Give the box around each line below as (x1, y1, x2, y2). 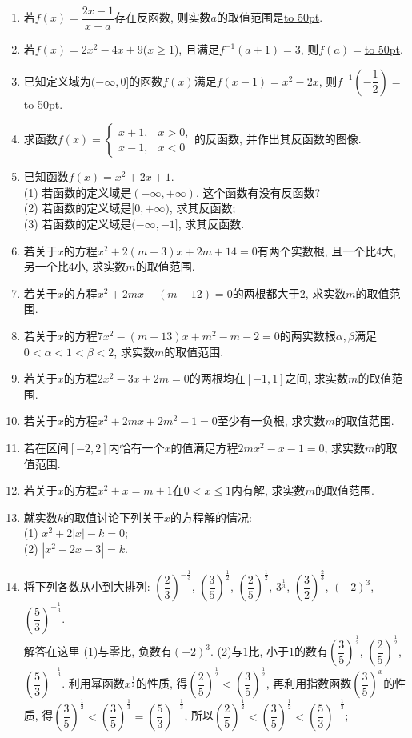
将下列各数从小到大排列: (23, 578, 150, 595)
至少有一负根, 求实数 (217, 412, 326, 429)
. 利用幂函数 (62, 675, 125, 692)
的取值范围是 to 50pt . (216, 9, 323, 26)
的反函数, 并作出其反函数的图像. (194, 130, 362, 147)
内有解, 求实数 (231, 482, 306, 499)
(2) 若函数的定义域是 (23, 199, 132, 216)
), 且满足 (174, 41, 219, 58)
